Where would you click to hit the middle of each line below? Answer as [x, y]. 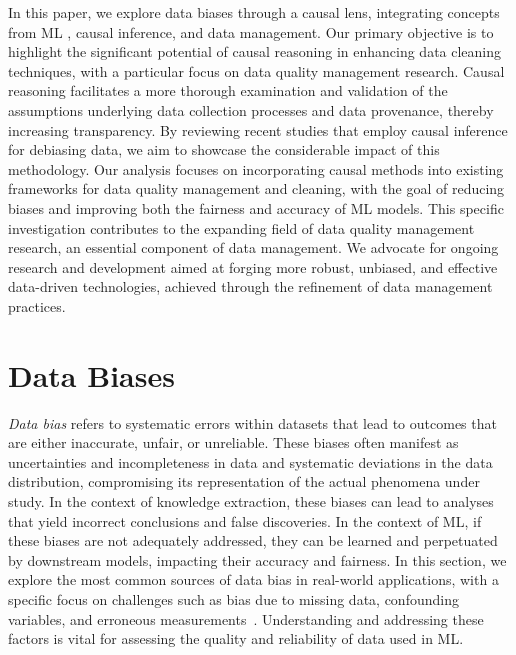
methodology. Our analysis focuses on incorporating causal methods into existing [256, 168]
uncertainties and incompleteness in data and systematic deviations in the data [250, 461]
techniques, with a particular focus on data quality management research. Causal [256, 70]
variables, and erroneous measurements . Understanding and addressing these [246, 618]
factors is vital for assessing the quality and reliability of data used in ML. [236, 638]
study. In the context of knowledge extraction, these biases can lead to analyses [251, 501]
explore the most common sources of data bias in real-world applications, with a [253, 579]
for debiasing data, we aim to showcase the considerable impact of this [224, 149]
